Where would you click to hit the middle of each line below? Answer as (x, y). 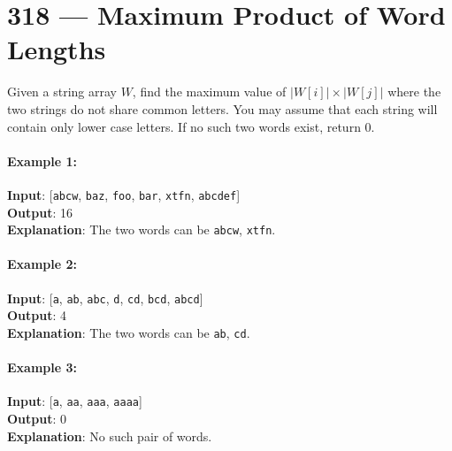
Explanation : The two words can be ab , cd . (129, 332)
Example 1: (42, 161)
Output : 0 (37, 418)
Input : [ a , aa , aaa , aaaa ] (75, 401)
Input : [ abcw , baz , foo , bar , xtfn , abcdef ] (124, 194)
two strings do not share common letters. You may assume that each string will (222, 108)
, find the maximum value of (209, 92)
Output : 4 (37, 315)
